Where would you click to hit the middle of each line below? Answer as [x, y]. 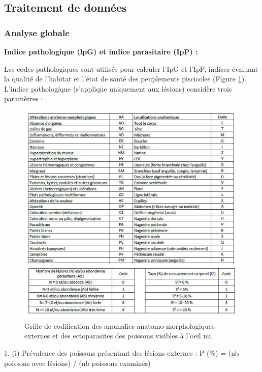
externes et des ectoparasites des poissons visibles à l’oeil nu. [119, 336]
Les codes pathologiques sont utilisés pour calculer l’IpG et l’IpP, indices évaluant [131, 68]
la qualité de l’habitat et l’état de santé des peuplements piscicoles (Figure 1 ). [125, 79]
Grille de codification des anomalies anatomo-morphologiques [120, 325]
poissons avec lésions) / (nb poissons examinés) [77, 363]
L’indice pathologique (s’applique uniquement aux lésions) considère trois [118, 88]
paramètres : [24, 98]
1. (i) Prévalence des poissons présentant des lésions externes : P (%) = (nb [122, 352]
